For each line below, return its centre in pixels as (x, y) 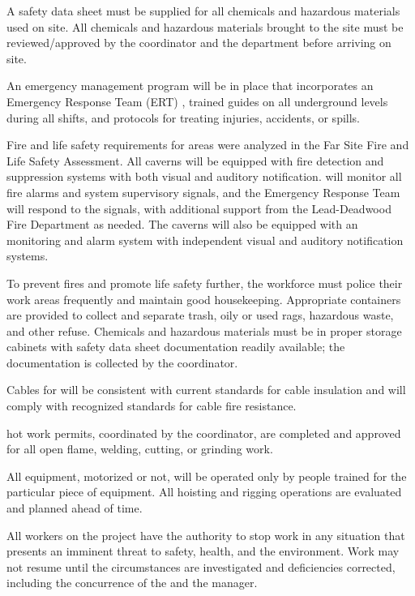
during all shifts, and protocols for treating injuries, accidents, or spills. (184, 117)
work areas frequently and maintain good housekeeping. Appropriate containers (204, 299)
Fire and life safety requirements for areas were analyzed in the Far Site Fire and (208, 145)
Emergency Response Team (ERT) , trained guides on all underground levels (197, 101)
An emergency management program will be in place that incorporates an (190, 86)
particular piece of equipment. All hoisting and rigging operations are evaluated (204, 492)
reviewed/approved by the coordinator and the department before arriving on (199, 43)
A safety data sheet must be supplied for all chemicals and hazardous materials (203, 11)
